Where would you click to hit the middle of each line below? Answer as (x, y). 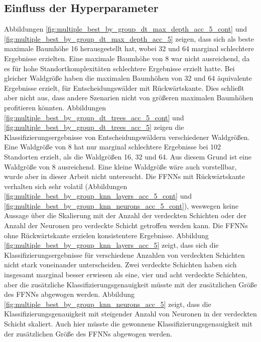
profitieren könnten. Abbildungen (55, 107)
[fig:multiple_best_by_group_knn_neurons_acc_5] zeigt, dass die (108, 304)
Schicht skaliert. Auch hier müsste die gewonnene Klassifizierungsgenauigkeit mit (128, 324)
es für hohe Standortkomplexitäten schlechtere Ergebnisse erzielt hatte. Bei (119, 68)
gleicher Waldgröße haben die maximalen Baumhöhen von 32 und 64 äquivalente (128, 78)
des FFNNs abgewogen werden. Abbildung (69, 294)
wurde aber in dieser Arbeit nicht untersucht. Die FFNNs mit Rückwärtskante (125, 176)
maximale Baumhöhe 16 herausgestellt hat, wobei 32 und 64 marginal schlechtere (129, 48)
